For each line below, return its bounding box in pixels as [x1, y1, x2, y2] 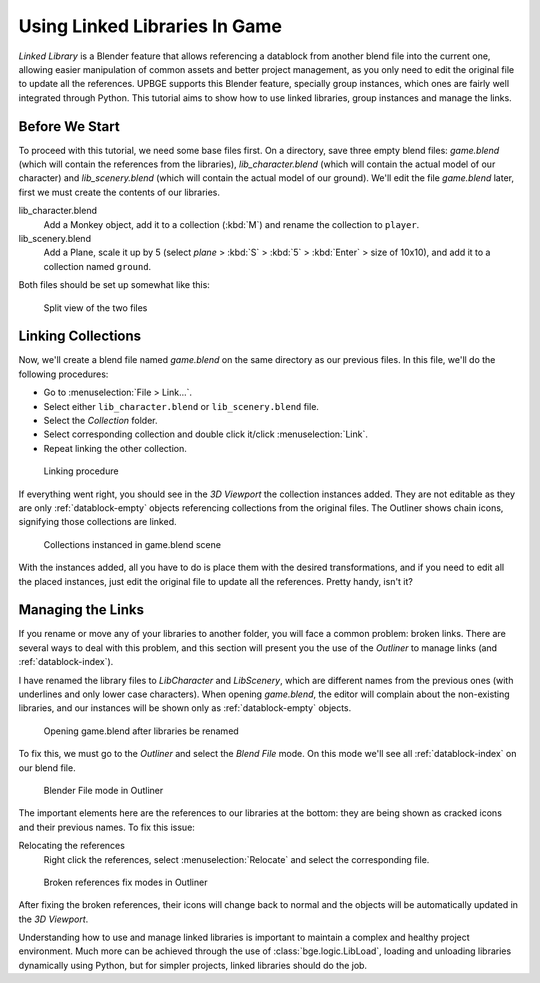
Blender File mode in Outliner [43, 784, 164, 796]
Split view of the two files [43, 301, 148, 314]
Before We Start [18, 118, 120, 135]
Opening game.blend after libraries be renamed [43, 725, 239, 737]
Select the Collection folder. [43, 415, 158, 426]
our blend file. [18, 761, 76, 774]
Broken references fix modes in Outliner [43, 876, 208, 888]
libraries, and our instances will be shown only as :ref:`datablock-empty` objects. [18, 702, 352, 714]
